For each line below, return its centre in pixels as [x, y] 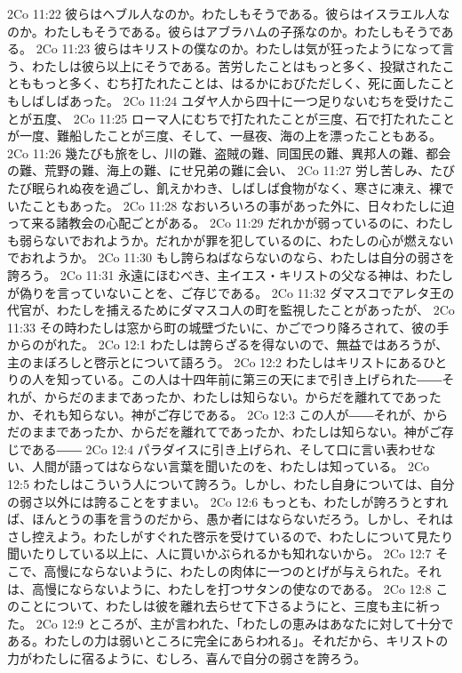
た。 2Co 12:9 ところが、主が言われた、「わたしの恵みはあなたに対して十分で [231, 623]
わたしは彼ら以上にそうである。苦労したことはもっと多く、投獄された [237, 65]
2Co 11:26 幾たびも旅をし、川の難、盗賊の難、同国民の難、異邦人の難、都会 [229, 152]
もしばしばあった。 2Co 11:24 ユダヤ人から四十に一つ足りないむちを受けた [225, 100]
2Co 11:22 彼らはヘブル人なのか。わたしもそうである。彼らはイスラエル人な [229, 13]
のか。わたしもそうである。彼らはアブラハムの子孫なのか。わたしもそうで [224, 31]
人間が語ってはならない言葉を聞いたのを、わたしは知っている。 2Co [231, 466]
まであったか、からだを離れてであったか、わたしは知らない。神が [236, 432]
